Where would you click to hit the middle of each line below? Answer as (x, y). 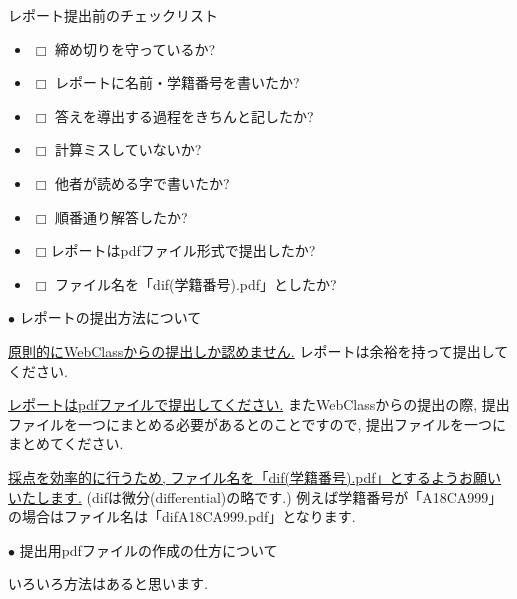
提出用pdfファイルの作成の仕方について (148, 549)
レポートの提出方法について (110, 317)
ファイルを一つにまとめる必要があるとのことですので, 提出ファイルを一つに (257, 423)
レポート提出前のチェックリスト (113, 15)
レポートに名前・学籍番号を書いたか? (177, 82)
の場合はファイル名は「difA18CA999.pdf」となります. (182, 516)
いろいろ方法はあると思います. (108, 583)
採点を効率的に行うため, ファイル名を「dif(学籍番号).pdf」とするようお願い (255, 476)
